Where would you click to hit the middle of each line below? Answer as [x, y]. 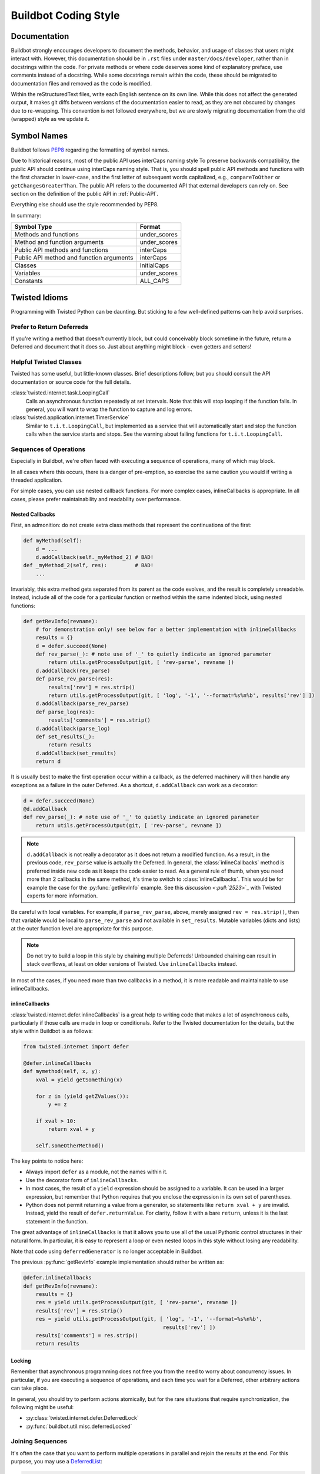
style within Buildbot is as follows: [52, 1031]
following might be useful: [42, 1407]
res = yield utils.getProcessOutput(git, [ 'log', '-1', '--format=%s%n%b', [149, 1319]
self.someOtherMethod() [70, 1146]
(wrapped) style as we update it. [50, 119]
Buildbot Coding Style [65, 15]
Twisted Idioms [39, 297]
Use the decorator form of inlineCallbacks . [82, 1180]
